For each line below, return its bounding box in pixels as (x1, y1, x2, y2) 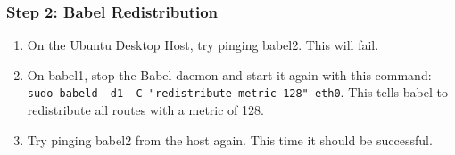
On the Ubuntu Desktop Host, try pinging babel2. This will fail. (27, 36, 379, 54)
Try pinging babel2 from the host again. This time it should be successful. (27, 130, 433, 149)
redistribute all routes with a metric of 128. (27, 101, 264, 119)
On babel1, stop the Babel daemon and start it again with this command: (27, 65, 432, 84)
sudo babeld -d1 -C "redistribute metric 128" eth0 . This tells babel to (27, 83, 448, 102)
